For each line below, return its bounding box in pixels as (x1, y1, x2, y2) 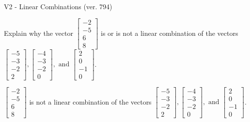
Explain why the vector (4, 28, 73, 38)
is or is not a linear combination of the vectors (101, 28, 238, 38)
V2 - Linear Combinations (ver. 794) (4, 1, 112, 11)
